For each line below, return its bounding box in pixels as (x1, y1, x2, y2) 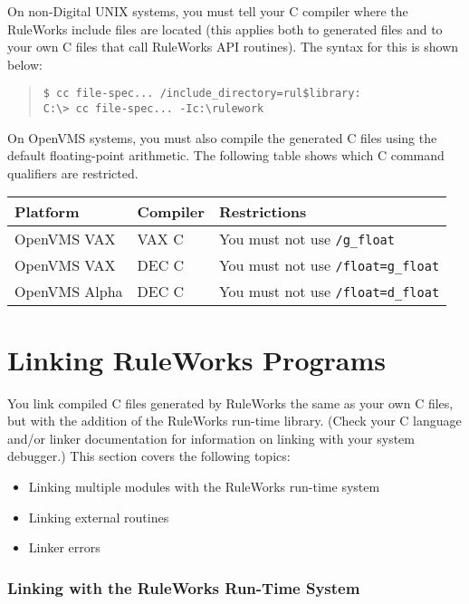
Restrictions (218, 201, 307, 223)
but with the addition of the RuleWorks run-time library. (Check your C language (7, 411, 462, 430)
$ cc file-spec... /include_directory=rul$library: (43, 87, 361, 101)
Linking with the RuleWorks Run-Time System (7, 576, 360, 599)
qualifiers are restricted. (7, 163, 139, 182)
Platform (14, 201, 80, 223)
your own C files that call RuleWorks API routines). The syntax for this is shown (7, 37, 459, 56)
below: (7, 54, 43, 73)
